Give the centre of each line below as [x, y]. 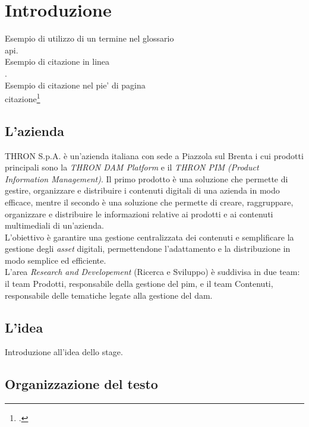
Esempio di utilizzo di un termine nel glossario [89, 38]
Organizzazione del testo [81, 384]
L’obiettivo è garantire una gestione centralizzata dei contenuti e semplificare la [149, 237]
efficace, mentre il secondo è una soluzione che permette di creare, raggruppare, [149, 202]
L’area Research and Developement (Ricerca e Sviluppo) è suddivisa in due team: [152, 272]
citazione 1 [23, 98]
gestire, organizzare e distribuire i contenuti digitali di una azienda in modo [142, 190]
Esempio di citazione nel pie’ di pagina [75, 85]
